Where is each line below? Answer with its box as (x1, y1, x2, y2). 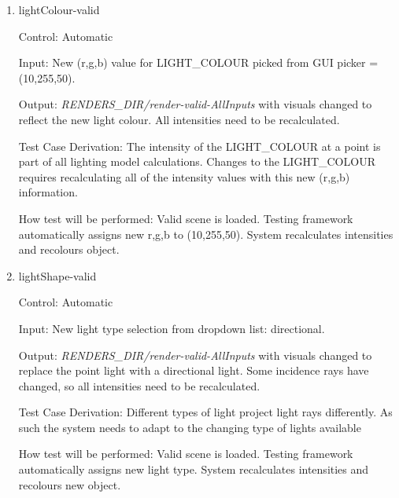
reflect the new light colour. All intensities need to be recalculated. (18, 111, 340, 127)
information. (18, 184, 78, 200)
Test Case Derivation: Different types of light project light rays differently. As (18, 404, 393, 420)
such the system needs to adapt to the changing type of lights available (18, 419, 361, 435)
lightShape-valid (18, 267, 97, 284)
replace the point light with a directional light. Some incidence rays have (18, 362, 369, 379)
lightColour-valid (18, 2, 100, 17)
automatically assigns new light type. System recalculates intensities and (18, 461, 369, 478)
